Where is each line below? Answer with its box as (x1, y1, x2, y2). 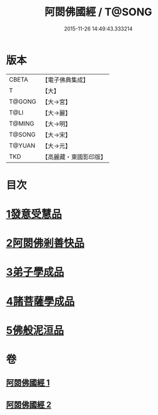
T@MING (9, 119, 35, 127)
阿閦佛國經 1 (6, 378, 50, 388)
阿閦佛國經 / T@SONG (44, 5, 152, 19)
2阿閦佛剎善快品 (6, 237, 85, 250)
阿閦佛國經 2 (6, 400, 51, 410)
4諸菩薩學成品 (6, 295, 75, 308)
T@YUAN (9, 141, 36, 150)
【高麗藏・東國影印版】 (42, 153, 107, 161)
